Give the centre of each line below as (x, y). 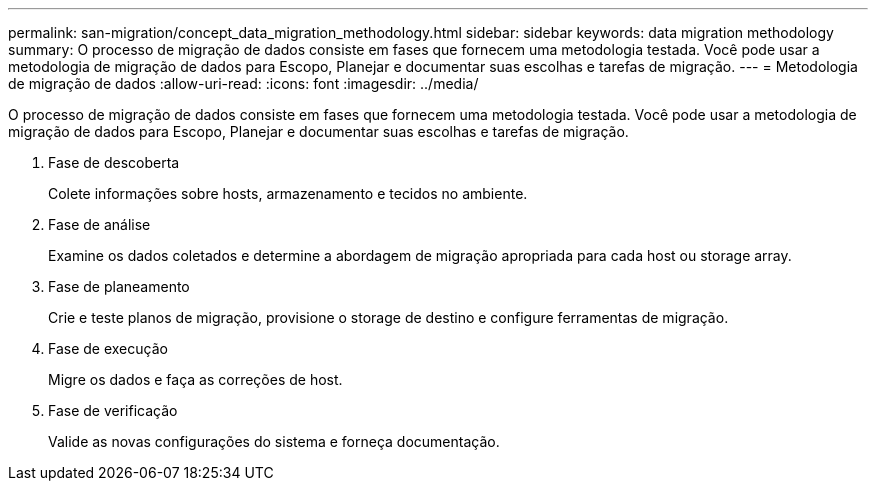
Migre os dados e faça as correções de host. (195, 379)
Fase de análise (99, 224)
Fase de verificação (113, 410)
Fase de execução (108, 348)
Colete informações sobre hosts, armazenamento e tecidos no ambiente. (288, 193)
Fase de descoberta (114, 162)
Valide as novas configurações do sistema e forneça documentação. (274, 441)
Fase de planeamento (119, 286)
